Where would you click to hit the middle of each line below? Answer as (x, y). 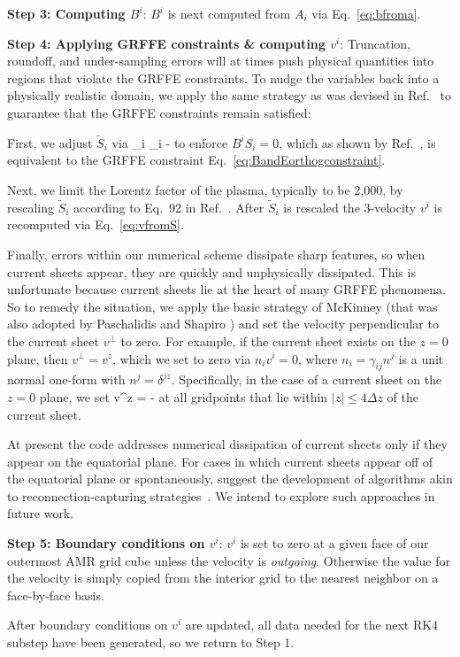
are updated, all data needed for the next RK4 (312, 625)
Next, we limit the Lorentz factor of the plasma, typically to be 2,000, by (205, 189)
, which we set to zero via (182, 358)
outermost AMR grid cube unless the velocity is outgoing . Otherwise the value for (229, 560)
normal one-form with (66, 379)
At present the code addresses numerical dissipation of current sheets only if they (227, 444)
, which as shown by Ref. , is (357, 142)
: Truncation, (375, 43)
